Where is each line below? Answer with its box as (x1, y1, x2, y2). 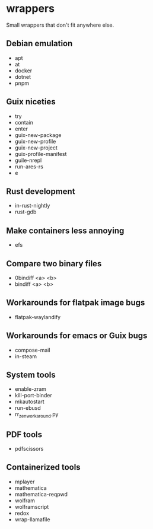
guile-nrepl (14, 157, 42, 164)
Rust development (6, 186, 75, 196)
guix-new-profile (14, 138, 56, 145)
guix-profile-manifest (14, 150, 67, 157)
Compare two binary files (6, 259, 102, 269)
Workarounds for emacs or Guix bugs (6, 331, 148, 341)
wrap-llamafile (14, 515, 50, 523)
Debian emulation (6, 39, 73, 49)
